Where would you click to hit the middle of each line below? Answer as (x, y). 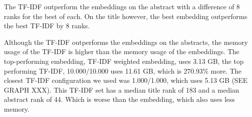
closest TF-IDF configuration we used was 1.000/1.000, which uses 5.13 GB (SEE (126, 80)
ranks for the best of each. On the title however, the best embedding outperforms (126, 16)
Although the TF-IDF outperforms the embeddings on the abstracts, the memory (126, 42)
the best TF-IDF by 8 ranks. (47, 26)
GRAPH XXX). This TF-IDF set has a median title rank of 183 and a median (122, 89)
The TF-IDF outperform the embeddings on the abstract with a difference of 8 (122, 6)
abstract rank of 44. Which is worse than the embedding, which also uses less (119, 99)
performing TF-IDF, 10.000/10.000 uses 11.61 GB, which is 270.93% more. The (123, 70)
